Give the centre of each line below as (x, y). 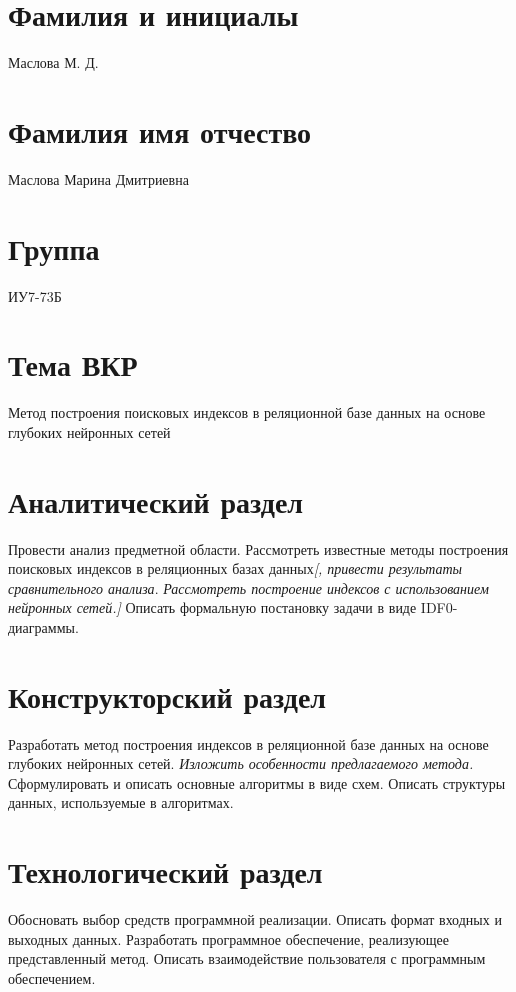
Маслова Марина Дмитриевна (98, 178)
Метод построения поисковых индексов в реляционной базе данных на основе (247, 412)
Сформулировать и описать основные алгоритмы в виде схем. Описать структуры (257, 782)
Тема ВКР (73, 364)
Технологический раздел (165, 871)
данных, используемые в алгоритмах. (121, 802)
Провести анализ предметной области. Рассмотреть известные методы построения (258, 548)
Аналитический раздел (156, 500)
